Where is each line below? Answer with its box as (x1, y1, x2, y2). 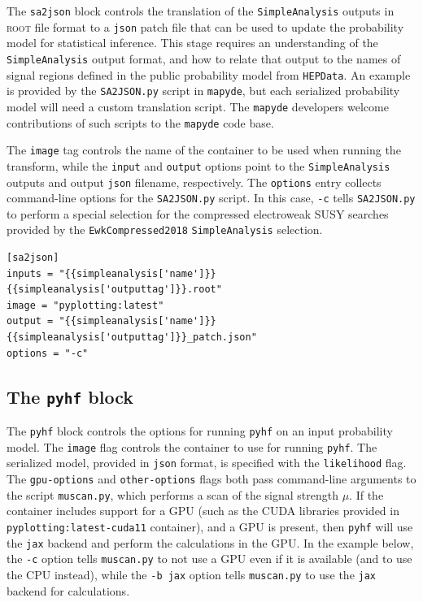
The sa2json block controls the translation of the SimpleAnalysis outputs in (7, 2, 395, 19)
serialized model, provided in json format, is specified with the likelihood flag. (7, 454, 407, 471)
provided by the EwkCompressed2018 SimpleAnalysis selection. (7, 221, 323, 238)
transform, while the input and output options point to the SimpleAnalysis (7, 157, 390, 174)
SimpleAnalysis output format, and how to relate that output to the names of (7, 50, 401, 67)
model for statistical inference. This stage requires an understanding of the (7, 34, 378, 51)
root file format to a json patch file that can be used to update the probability (7, 18, 404, 35)
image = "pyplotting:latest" (7, 299, 164, 311)
